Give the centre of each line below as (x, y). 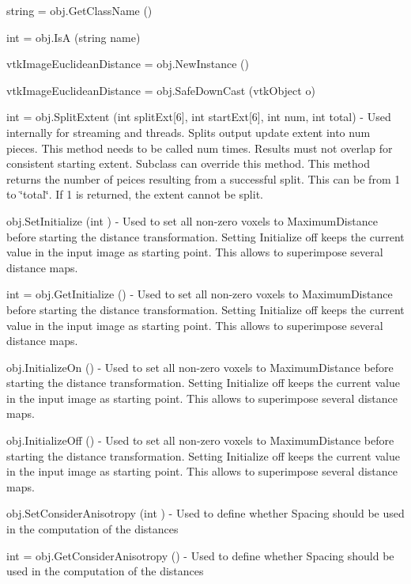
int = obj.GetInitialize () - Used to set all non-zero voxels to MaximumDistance (200, 294)
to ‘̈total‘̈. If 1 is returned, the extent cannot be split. (135, 194)
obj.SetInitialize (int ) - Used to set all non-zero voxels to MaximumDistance (192, 220)
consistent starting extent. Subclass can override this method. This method (188, 163)
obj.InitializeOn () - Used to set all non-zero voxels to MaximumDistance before (200, 367)
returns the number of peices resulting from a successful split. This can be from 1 (204, 178)
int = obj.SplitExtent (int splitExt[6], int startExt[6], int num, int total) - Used (199, 117)
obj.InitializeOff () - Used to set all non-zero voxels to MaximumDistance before (200, 440)
